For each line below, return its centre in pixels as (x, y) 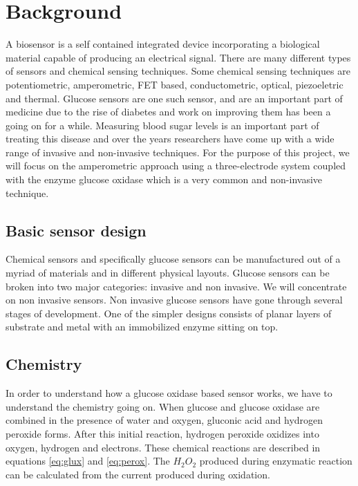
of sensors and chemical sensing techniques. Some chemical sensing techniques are (178, 71)
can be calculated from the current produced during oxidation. (138, 474)
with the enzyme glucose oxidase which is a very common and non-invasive (164, 179)
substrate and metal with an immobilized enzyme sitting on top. (142, 327)
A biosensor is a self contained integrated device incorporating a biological (163, 44)
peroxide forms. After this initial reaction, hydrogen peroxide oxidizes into (162, 433)
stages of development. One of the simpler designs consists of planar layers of (169, 313)
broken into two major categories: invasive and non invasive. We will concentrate (176, 286)
